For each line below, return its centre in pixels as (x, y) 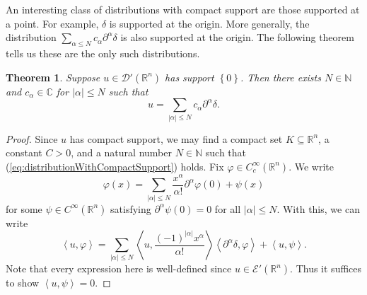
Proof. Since (32, 138)
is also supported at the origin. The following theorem (237, 37)
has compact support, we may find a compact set (176, 138)
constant (24, 152)
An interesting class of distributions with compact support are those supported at (183, 9)
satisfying (131, 208)
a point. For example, (52, 23)
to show (23, 283)
